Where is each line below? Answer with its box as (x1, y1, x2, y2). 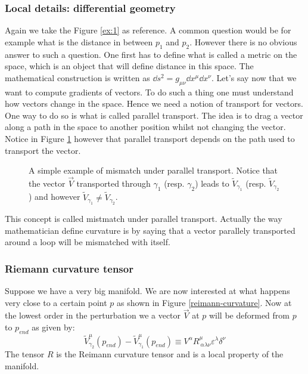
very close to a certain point (5, 296, 107, 308)
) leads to (195, 177, 229, 189)
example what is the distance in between (5, 35, 153, 48)
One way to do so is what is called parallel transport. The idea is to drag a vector (5, 109, 303, 121)
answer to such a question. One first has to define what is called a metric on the (5, 48, 297, 60)
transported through (76, 177, 151, 189)
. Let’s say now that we (211, 71, 297, 84)
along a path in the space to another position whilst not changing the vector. (5, 120, 286, 133)
